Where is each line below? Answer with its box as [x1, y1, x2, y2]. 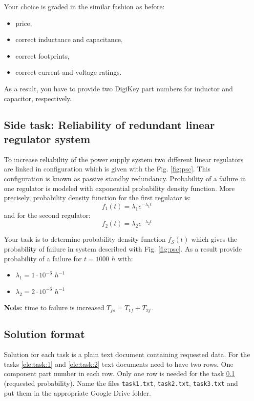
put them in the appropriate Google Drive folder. [4, 387, 151, 398]
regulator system [4, 131, 90, 146]
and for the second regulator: [4, 210, 91, 220]
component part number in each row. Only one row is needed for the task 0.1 [4, 368, 235, 379]
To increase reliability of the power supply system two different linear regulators [4, 154, 244, 164]
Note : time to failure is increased [4, 302, 105, 313]
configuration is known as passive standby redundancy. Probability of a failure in [4, 173, 246, 183]
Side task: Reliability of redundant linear [4, 117, 215, 132]
